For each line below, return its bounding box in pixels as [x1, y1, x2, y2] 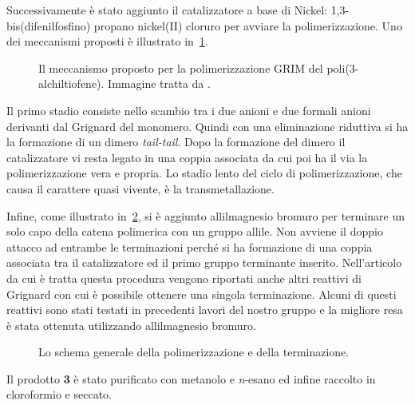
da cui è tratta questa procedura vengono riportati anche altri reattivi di [6, 269, 362, 286]
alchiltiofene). [38, 75, 105, 92]
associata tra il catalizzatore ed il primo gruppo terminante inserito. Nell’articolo [6, 254, 402, 271]
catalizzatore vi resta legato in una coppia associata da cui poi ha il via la [6, 149, 368, 165]
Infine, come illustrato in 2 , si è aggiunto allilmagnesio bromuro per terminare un [6, 207, 405, 224]
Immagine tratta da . [108, 75, 211, 92]
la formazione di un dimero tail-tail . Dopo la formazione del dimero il [6, 133, 346, 150]
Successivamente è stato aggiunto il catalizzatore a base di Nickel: [6, 2, 327, 18]
